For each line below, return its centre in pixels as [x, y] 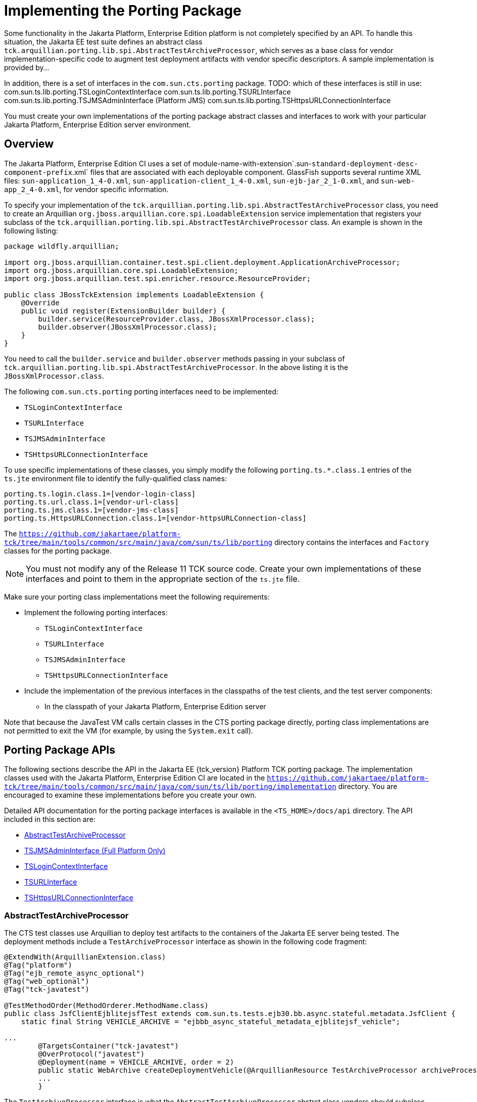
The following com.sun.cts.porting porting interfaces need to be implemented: [141, 391]
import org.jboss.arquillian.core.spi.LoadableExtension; [121, 270]
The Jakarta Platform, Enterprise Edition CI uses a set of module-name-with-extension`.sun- [158, 163]
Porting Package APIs [60, 750]
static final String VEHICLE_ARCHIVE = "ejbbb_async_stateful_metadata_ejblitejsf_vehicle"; [210, 1022]
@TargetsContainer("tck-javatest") [108, 1046]
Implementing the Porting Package [123, 11]
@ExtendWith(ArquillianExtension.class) [85, 957]
